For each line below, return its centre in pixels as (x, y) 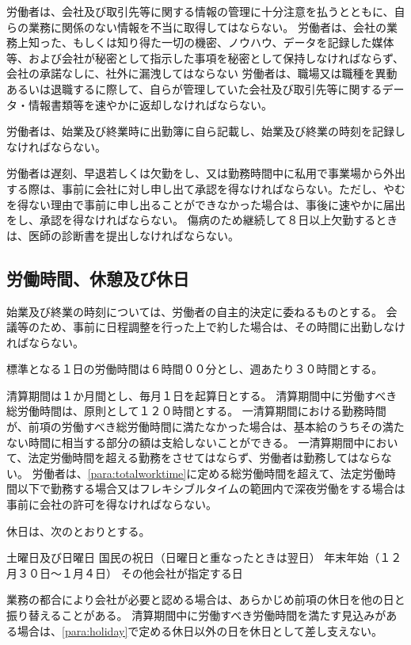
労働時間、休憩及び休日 (98, 278)
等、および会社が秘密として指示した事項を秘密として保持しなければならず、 (205, 57)
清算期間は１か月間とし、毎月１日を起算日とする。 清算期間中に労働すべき (202, 395)
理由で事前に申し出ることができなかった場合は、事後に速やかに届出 (228, 204)
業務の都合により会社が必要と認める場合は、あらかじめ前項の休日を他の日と (206, 599)
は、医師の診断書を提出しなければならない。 (123, 235)
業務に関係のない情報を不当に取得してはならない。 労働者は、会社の (207, 27)
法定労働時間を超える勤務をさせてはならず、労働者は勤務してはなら (204, 458)
